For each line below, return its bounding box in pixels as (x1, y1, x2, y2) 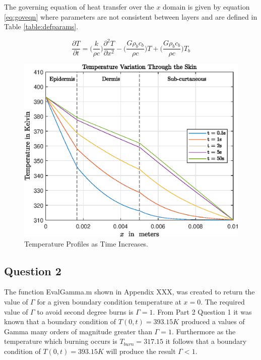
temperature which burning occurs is (4, 336, 117, 346)
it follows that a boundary (165, 336, 247, 346)
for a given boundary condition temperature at (37, 296, 181, 307)
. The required (201, 296, 245, 307)
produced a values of (181, 316, 245, 327)
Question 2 (4, 263, 61, 278)
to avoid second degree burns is (37, 306, 134, 317)
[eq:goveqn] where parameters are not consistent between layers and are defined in (4, 11, 257, 22)
